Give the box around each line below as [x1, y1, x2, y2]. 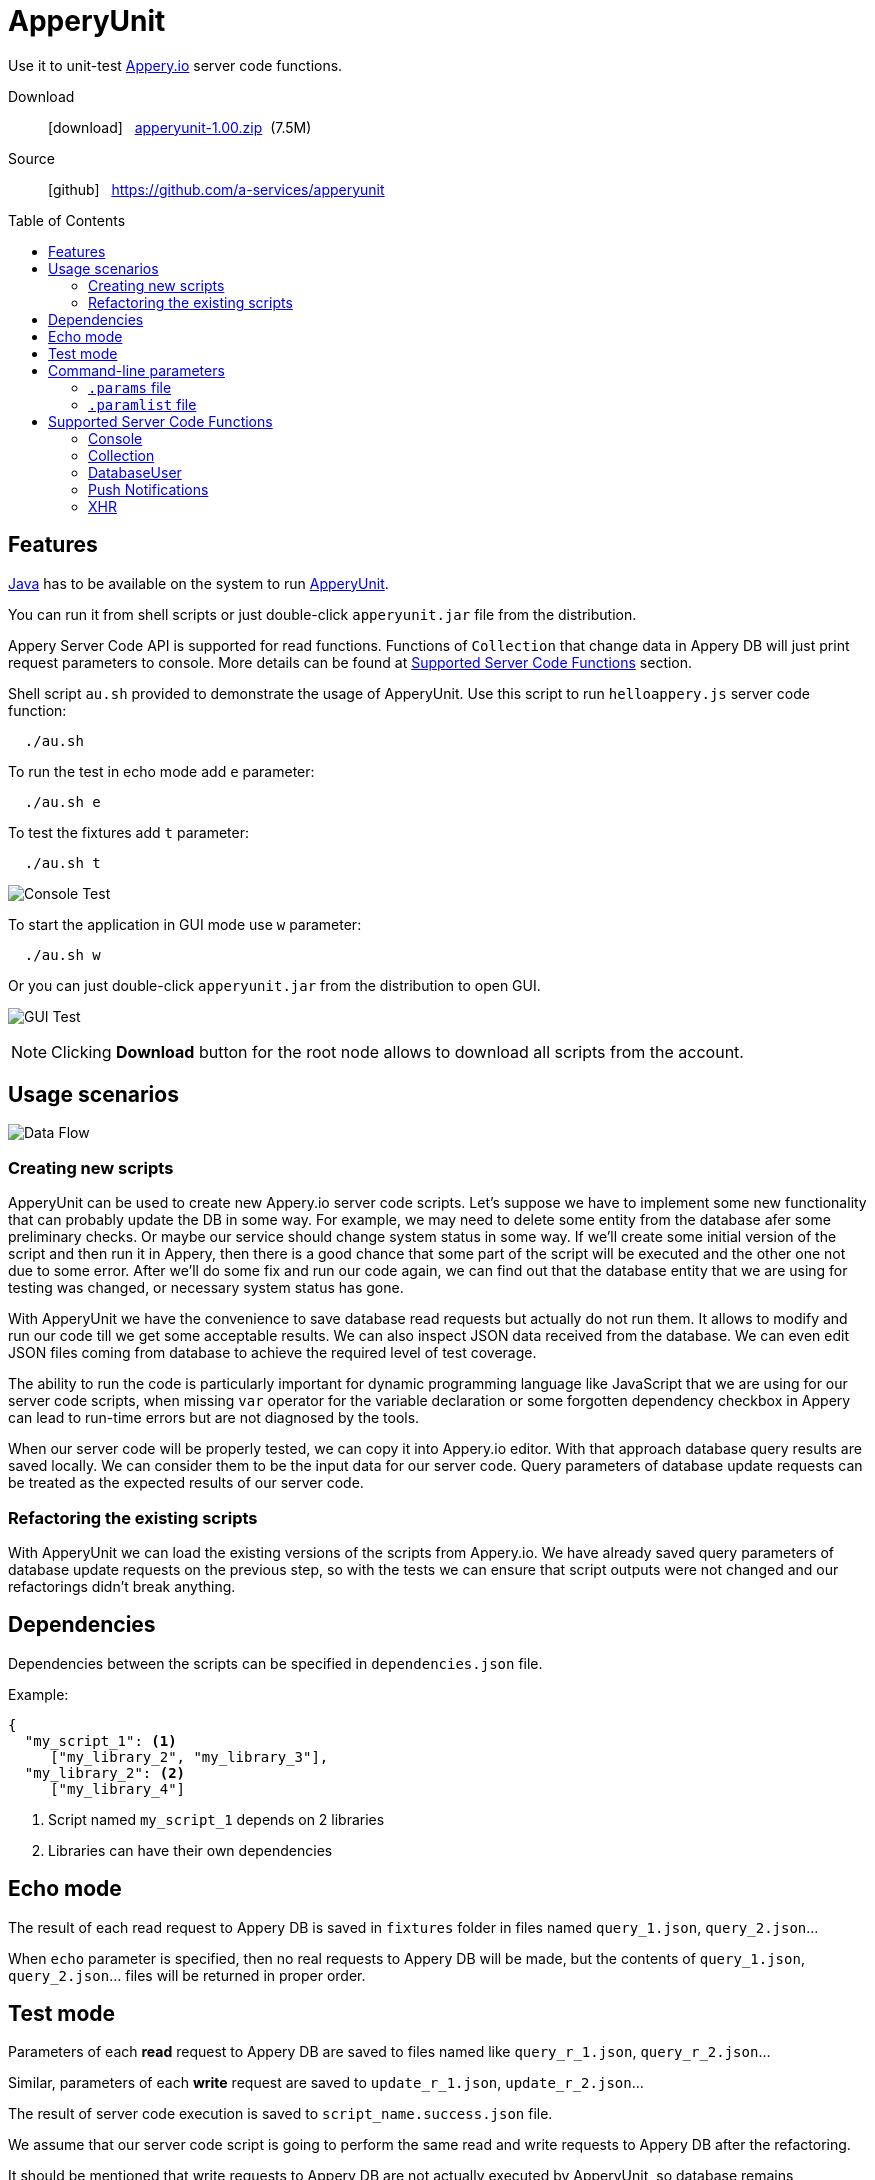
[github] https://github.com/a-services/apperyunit [48, 180, 385, 198]
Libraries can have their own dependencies [48, 1841, 333, 1859]
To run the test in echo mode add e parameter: [8, 762, 315, 780]
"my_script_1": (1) [24, 1732, 177, 1749]
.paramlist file [88, 395, 197, 413]
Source [8, 149, 55, 167]
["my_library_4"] [50, 1780, 186, 1797]
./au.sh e [24, 793, 101, 810]
